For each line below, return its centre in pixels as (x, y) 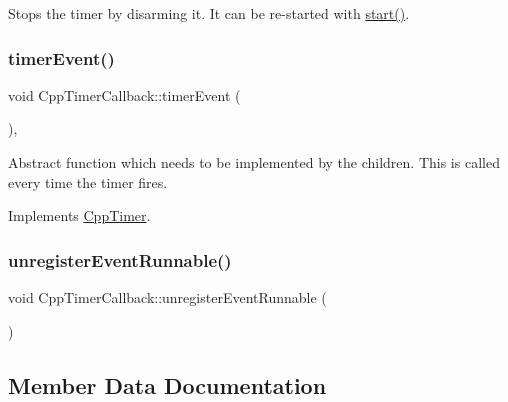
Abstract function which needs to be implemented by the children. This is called (254, 162)
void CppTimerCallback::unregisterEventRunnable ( (167, 297)
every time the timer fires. (88, 181)
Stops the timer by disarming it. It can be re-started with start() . (209, 13)
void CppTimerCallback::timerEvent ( (124, 94)
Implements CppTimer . (79, 215)
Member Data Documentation (167, 384)
